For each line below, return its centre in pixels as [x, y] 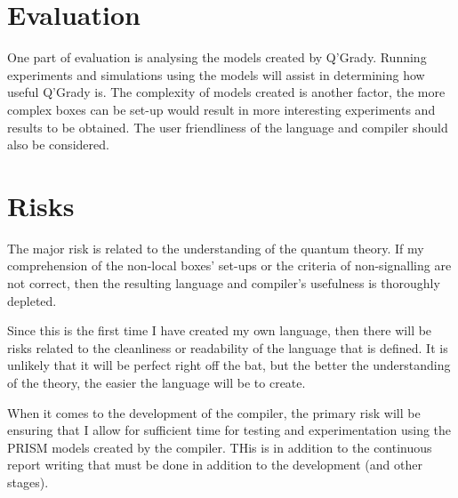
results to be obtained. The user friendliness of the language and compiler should [228, 127]
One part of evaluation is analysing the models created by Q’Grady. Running [217, 57]
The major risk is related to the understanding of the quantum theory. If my [216, 248]
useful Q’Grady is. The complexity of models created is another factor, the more [226, 92]
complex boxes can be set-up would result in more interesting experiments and [221, 109]
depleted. [32, 300]
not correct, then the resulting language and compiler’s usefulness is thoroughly [224, 283]
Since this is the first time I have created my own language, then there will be [220, 330]
